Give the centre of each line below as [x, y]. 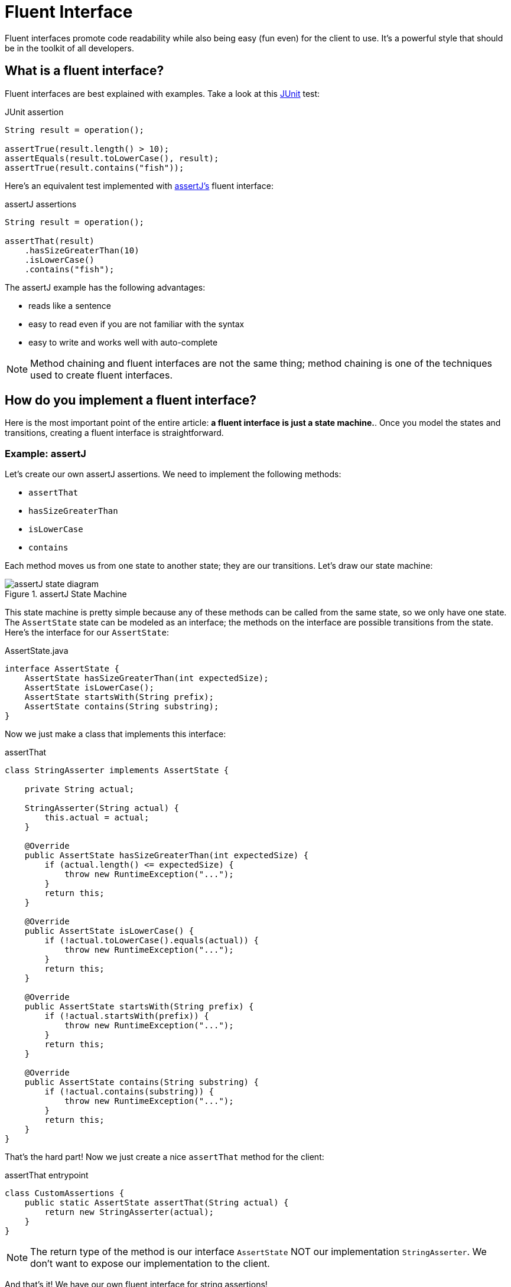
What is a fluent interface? [84, 71]
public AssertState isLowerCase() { [109, 931]
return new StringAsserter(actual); [129, 1212]
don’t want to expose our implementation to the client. [150, 1264]
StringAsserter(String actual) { [102, 808]
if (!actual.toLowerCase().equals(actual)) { [152, 941]
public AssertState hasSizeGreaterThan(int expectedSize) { [167, 856]
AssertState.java [37, 651]
